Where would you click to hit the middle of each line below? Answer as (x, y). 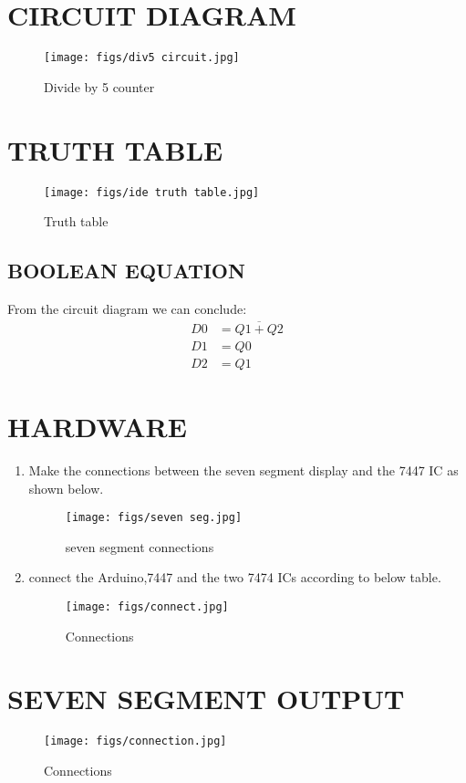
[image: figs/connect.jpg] (147, 607)
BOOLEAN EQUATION (126, 271)
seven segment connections (140, 546)
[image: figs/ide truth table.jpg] (152, 192)
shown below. (66, 488)
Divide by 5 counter (99, 86)
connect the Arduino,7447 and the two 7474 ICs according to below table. (235, 577)
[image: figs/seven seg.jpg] (154, 518)
